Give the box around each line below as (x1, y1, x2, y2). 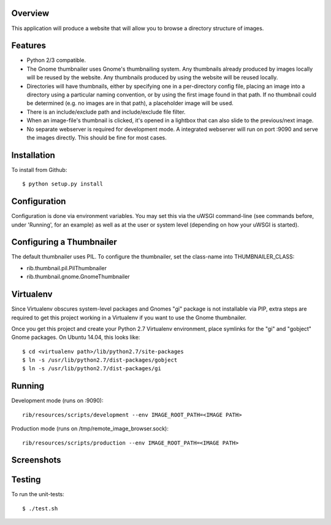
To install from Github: (11, 166, 67, 173)
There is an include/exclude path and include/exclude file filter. (26, 108, 186, 115)
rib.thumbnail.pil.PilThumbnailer (26, 264, 107, 271)
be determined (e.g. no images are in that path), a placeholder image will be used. (26, 99, 234, 107)
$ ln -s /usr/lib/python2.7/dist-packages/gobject (22, 357, 178, 364)
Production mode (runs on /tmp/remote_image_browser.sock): (11, 425, 169, 432)
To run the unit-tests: (11, 491, 64, 498)
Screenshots (11, 455, 61, 465)
